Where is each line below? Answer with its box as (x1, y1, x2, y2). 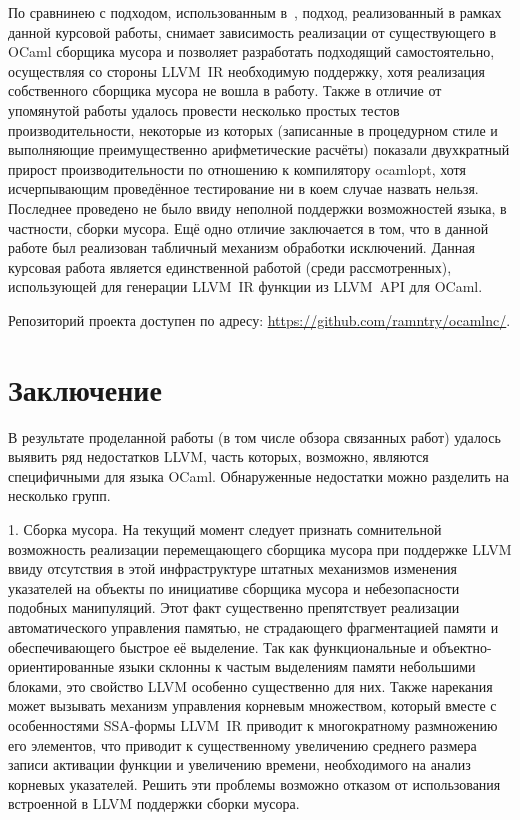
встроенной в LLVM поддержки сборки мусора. (8, 793, 300, 814)
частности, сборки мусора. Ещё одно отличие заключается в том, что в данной (8, 217, 489, 238)
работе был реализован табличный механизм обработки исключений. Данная (8, 237, 475, 258)
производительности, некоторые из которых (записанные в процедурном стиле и (8, 119, 498, 140)
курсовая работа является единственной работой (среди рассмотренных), (8, 256, 452, 277)
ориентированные (8, 656, 115, 677)
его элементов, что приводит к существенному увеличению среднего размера (8, 734, 477, 755)
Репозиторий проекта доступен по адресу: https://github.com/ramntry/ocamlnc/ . (8, 309, 511, 330)
